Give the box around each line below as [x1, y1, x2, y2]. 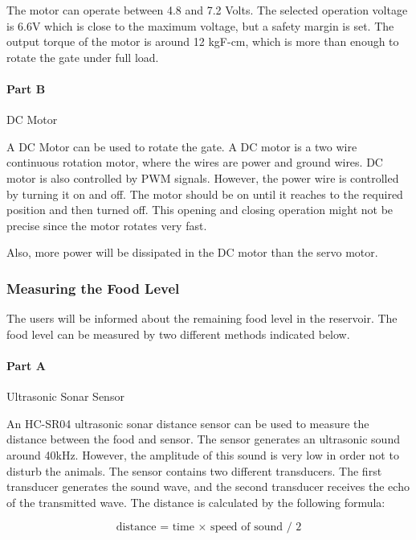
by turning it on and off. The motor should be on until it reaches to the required [6, 185, 403, 202]
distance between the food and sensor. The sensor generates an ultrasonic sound [6, 431, 400, 447]
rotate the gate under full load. [6, 48, 159, 65]
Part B [6, 80, 46, 97]
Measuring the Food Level [6, 278, 180, 298]
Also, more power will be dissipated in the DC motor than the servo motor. [6, 244, 378, 261]
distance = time [116, 521, 194, 534]
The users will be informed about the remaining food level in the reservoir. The [6, 310, 398, 327]
